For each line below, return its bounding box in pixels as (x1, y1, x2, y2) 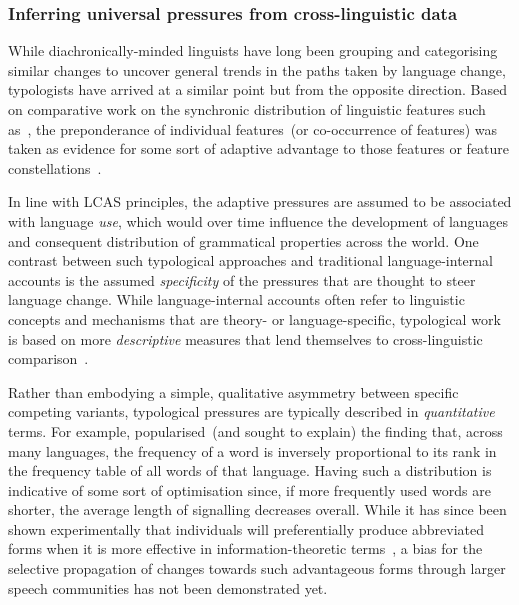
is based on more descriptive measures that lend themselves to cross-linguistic (8, 328, 483, 349)
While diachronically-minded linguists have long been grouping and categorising (8, 40, 498, 61)
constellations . (8, 157, 102, 178)
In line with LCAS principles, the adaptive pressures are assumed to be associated (8, 191, 512, 212)
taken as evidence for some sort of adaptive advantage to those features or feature (8, 138, 510, 159)
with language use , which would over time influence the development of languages (8, 210, 509, 231)
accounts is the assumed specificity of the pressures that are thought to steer (8, 269, 476, 290)
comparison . (8, 348, 89, 369)
